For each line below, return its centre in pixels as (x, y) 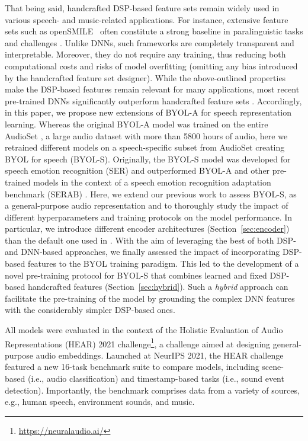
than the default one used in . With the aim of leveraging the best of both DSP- (150, 240)
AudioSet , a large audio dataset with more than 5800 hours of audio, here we (146, 135)
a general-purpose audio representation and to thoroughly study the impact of (147, 205)
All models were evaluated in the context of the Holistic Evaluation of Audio (144, 330)
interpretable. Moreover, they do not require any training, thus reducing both (145, 54)
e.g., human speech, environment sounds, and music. (100, 402)
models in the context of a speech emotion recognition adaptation (152, 182)
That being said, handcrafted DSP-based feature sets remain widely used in (142, 8)
